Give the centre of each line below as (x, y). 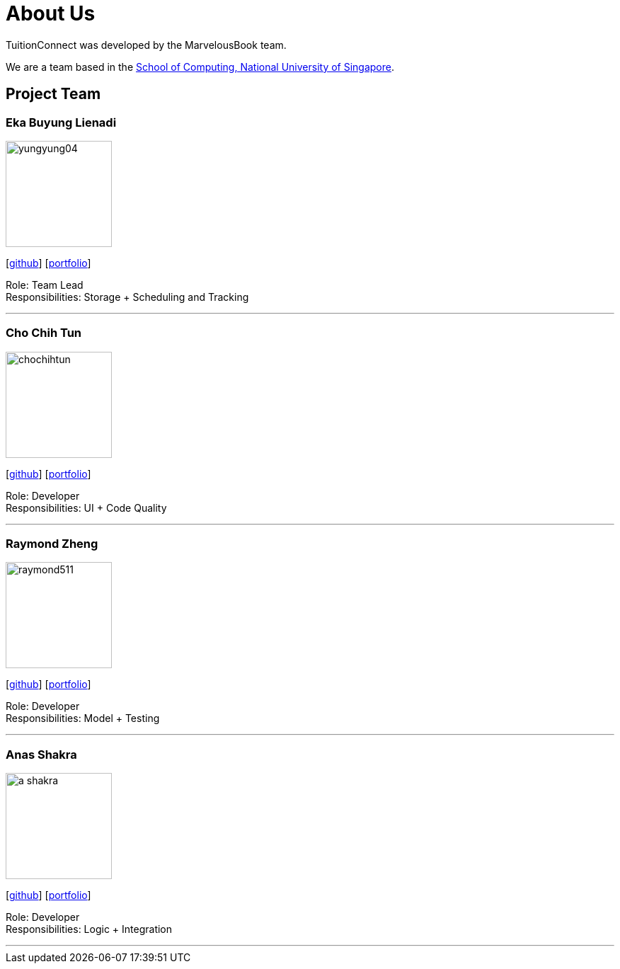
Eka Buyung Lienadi (61, 122)
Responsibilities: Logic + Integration (89, 929)
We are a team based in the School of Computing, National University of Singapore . (200, 67)
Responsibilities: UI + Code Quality (86, 508)
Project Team (53, 94)
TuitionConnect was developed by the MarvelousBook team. (146, 45)
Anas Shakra (41, 754)
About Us (51, 13)
